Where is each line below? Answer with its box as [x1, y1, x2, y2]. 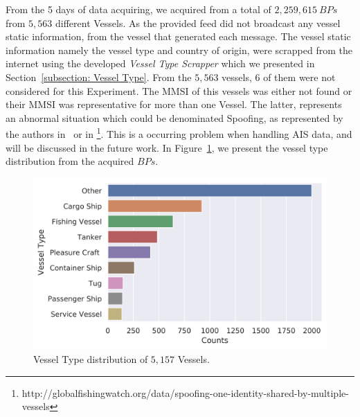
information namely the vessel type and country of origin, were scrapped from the [6, 42, 352, 57]
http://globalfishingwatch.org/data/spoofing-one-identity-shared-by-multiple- [21, 385, 349, 400]
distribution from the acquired [6, 154, 134, 168]
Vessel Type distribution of [33, 351, 148, 366]
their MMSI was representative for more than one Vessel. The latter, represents [6, 97, 342, 112]
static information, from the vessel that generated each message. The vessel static [6, 29, 351, 44]
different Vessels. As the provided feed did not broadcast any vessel [55, 15, 341, 30]
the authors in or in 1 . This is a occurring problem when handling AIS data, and [6, 125, 352, 141]
